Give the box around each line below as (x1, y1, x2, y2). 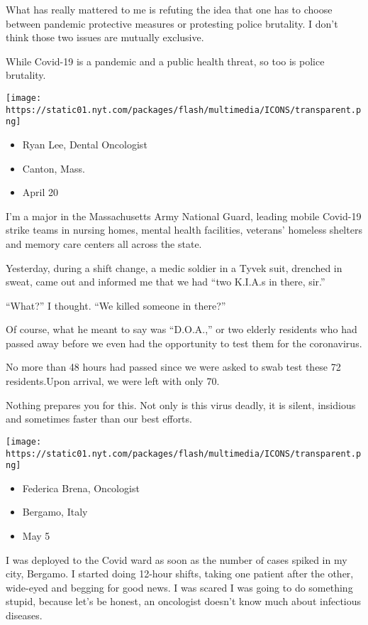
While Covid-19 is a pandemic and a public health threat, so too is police (6, 53, 325, 68)
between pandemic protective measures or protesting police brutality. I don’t (6, 16, 338, 31)
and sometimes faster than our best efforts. (6, 411, 192, 426)
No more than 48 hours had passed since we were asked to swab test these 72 (6, 359, 341, 374)
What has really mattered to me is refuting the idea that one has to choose (6, 2, 333, 16)
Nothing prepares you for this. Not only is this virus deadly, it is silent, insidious (6, 397, 356, 412)
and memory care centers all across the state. (6, 236, 202, 251)
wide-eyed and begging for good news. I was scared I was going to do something (6, 580, 353, 594)
